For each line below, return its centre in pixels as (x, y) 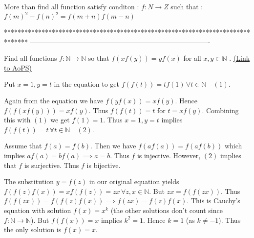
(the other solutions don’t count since (167, 210)
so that (99, 58)
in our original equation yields (134, 181)
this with (17, 120)
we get (60, 120)
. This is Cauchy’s (213, 201)
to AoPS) (18, 67)
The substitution (29, 181)
